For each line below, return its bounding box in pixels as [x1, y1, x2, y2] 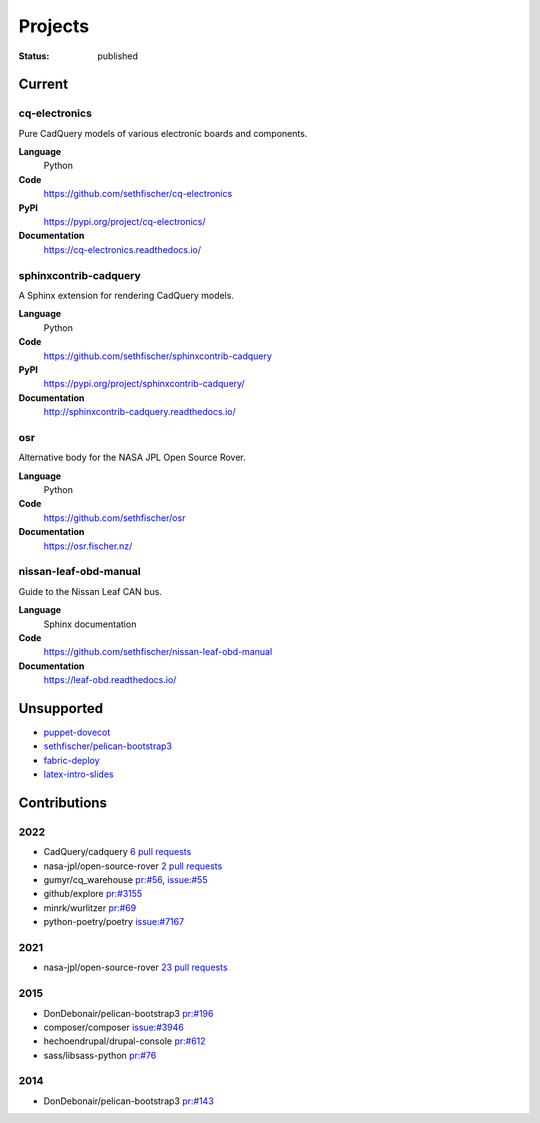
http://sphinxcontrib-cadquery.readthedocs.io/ [43, 406, 236, 418]
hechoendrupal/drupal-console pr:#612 [43, 1035, 206, 1047]
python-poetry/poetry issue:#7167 [43, 916, 185, 928]
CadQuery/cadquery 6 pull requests [43, 846, 192, 858]
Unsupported [18, 700, 104, 717]
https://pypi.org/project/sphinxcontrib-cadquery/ [43, 378, 245, 390]
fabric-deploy [43, 754, 100, 766]
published [97, 50, 139, 62]
